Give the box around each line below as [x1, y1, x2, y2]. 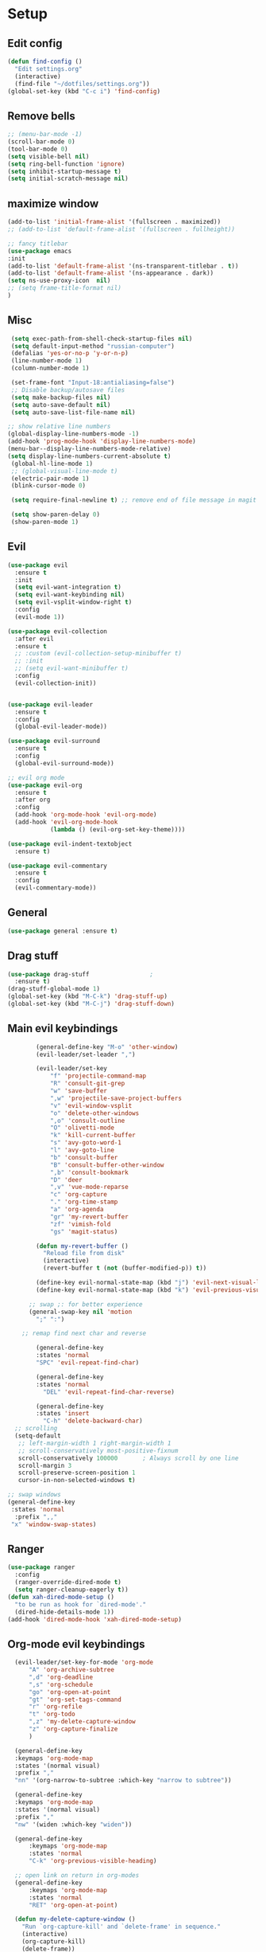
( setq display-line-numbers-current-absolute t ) [7, 452, 172, 460]
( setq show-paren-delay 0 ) [10, 510, 101, 518]
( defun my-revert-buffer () [36, 1242, 129, 1250]
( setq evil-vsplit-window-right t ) [14, 598, 133, 606]
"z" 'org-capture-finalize [28, 1725, 118, 1733]
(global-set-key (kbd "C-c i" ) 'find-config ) [7, 87, 160, 96]
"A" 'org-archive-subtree [28, 1666, 114, 1674]
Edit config [7, 37, 63, 50]
